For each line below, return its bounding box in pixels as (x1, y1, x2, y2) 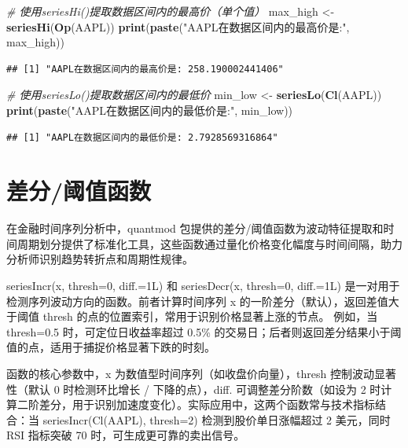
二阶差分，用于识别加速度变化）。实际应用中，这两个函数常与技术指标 (17, 396, 375, 413)
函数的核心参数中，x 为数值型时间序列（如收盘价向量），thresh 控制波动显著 (6, 365, 396, 382)
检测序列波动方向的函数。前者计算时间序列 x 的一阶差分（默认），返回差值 (6, 292, 388, 309)
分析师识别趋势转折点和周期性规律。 (6, 251, 193, 267)
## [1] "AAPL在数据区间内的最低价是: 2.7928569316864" (6, 131, 278, 143)
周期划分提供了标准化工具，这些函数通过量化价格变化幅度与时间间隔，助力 (17, 235, 402, 252)
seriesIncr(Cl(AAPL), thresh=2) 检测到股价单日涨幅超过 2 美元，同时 (42, 411, 391, 428)
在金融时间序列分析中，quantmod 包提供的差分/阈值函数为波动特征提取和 (6, 220, 384, 237)
